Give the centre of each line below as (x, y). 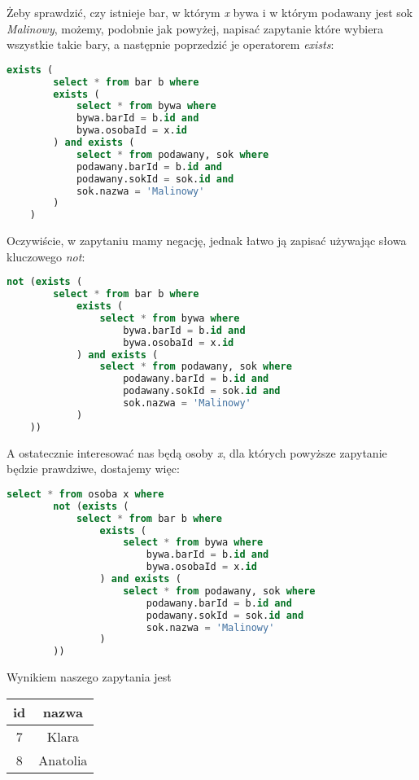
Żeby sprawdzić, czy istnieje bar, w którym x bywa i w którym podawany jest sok (210, 12)
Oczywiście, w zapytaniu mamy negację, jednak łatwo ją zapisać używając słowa (207, 241)
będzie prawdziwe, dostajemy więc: (93, 469)
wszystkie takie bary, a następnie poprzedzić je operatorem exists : (170, 44)
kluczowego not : (46, 256)
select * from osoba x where (85, 494)
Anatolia (63, 760)
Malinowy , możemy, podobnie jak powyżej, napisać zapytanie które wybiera (195, 28)
